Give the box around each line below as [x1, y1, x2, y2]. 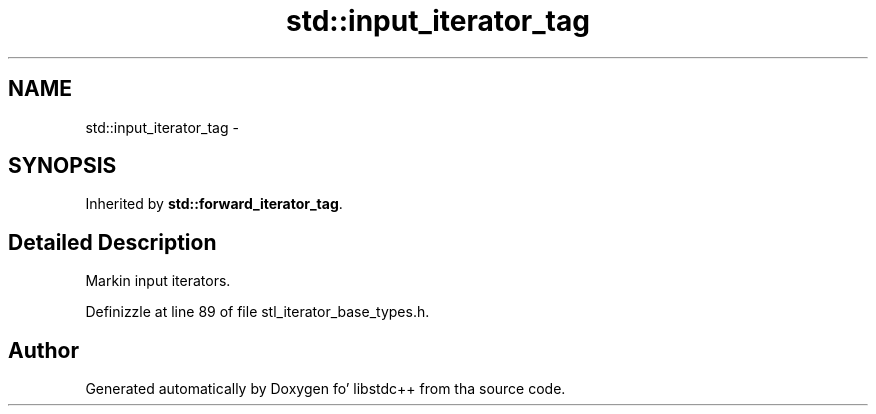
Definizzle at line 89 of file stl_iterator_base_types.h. [85, 303, 430, 321]
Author [8, 337, 79, 363]
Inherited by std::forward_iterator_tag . [85, 195, 343, 213]
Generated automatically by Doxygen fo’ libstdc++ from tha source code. [85, 380, 566, 398]
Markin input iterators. [85, 272, 231, 290]
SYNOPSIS [8, 153, 117, 179]
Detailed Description [8, 229, 217, 255]
